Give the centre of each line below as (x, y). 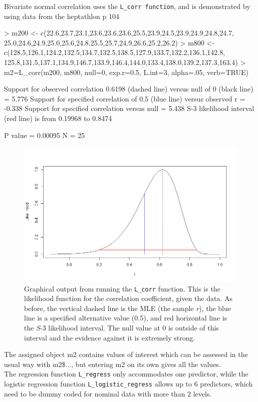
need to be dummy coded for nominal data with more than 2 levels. (108, 393)
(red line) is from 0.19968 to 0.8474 (58, 118)
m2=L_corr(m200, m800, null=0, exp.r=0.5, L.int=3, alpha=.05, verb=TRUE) (126, 72)
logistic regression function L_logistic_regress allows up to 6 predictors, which (128, 384)
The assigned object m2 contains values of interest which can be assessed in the (126, 354)
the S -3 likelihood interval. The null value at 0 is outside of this (121, 327)
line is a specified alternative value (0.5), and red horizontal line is (126, 318)
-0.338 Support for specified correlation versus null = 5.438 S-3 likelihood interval (129, 108)
